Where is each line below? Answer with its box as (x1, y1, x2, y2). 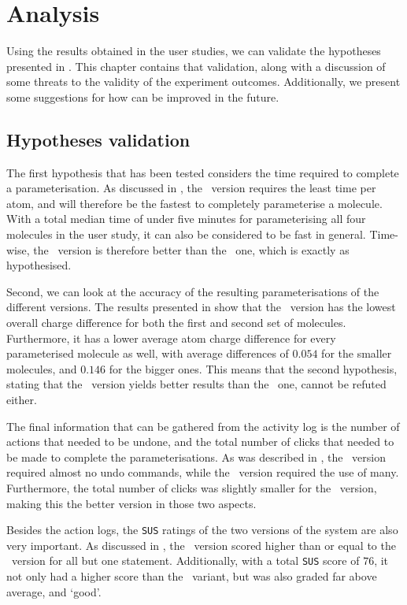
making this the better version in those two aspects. (6, 495, 257, 511)
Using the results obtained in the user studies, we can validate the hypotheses (6, 43, 381, 59)
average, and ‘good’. (6, 583, 102, 599)
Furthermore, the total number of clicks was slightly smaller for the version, (6, 479, 377, 496)
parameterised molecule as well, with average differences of (6, 345, 289, 362)
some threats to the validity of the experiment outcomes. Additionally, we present (6, 73, 401, 90)
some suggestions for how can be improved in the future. (6, 88, 279, 105)
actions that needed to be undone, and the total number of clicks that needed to (6, 433, 394, 450)
